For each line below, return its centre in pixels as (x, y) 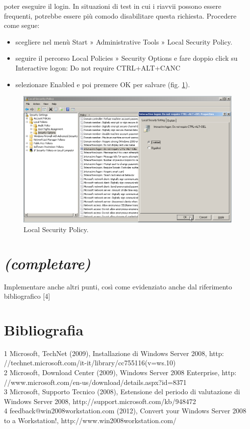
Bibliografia (44, 329)
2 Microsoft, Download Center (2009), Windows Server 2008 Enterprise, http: (120, 372)
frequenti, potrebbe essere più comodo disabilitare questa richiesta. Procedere (120, 15)
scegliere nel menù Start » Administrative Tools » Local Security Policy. (124, 41)
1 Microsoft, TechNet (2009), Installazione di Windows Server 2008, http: (114, 353)
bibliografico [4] (27, 296)
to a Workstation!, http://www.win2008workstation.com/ (90, 420)
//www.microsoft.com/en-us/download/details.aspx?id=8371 (95, 382)
